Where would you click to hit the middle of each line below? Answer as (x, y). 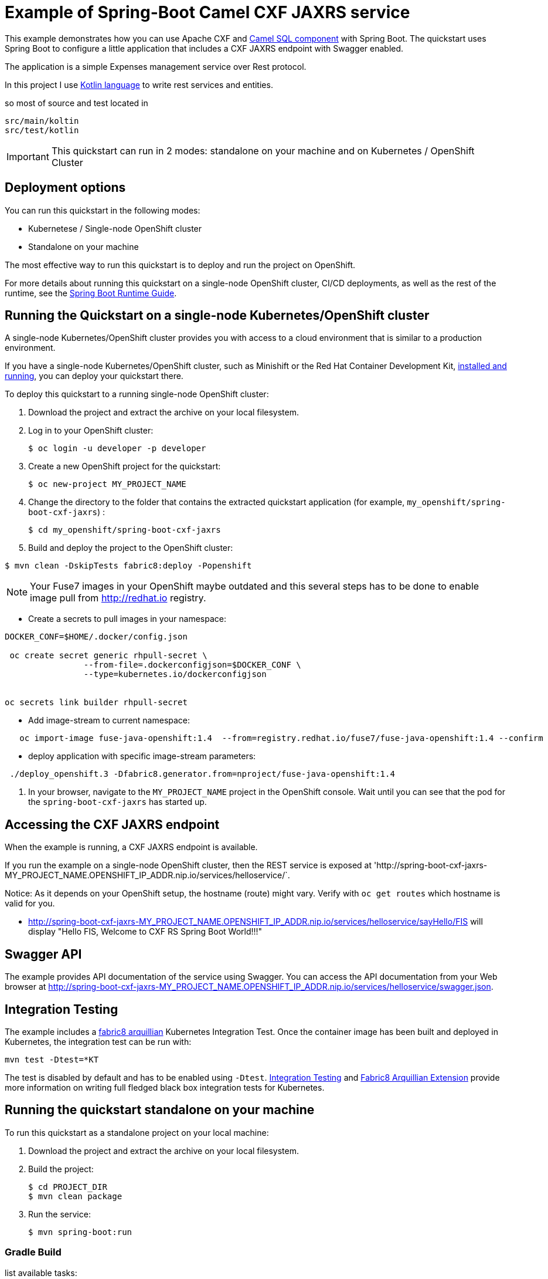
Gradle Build (33, 1252)
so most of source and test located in (76, 103)
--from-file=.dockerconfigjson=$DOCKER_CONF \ (192, 665)
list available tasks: (41, 1273)
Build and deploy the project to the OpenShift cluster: (131, 548)
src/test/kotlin (42, 130)
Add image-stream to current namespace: (109, 720)
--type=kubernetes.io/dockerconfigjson (175, 674)
